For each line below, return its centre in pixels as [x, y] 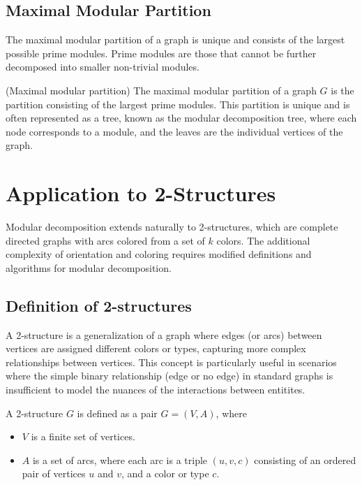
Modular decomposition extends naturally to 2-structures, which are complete [172, 227]
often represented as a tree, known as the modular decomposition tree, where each [181, 118]
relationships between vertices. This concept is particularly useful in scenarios [171, 362]
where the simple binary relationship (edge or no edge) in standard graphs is [169, 376]
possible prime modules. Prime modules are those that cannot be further [161, 53]
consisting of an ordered [305, 459]
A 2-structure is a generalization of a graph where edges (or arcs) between [164, 334]
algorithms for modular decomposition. [89, 267]
